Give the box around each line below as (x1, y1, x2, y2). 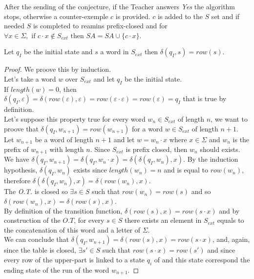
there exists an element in (124, 215, 202, 225)
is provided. (115, 11, 150, 21)
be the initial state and (24, 46, 93, 57)
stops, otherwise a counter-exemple (4, 11, 108, 21)
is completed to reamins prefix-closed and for (33, 21, 168, 31)
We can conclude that (4, 234, 69, 244)
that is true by (183, 93, 227, 104)
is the (233, 134, 250, 144)
